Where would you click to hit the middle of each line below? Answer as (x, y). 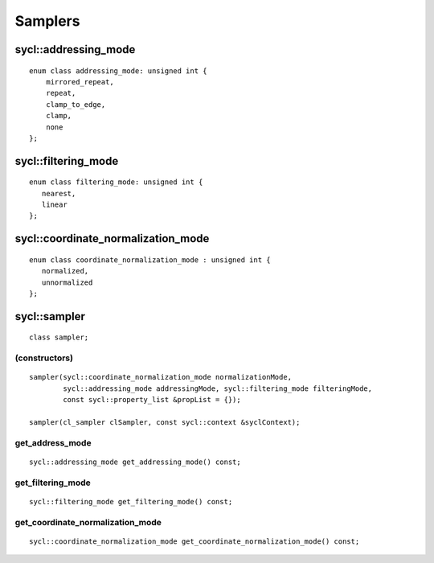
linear (54, 205)
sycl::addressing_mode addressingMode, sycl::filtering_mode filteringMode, (218, 388)
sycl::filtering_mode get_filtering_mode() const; (131, 501)
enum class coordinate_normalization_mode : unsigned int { (150, 260)
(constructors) (44, 358)
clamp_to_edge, (76, 104)
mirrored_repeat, (80, 82)
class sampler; (59, 337)
